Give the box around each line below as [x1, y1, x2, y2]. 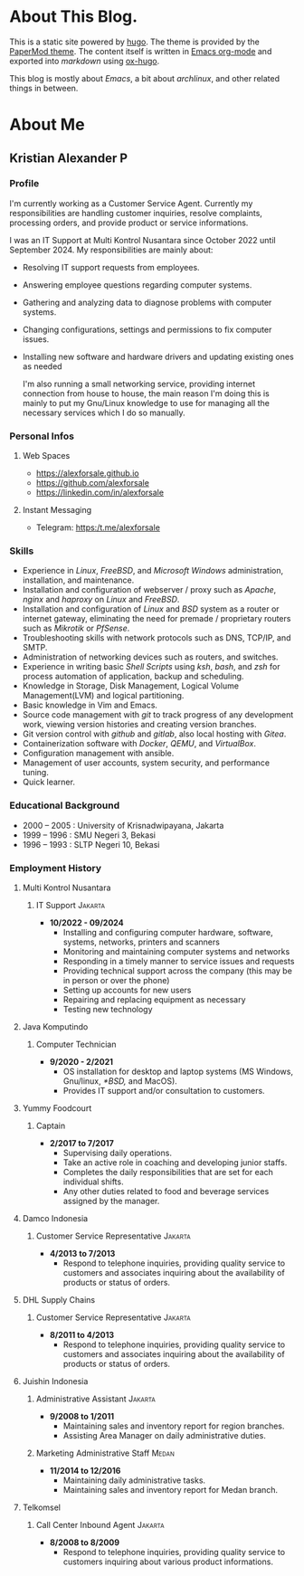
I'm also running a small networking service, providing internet [22, 378, 256, 389]
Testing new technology [62, 1004, 153, 1014]
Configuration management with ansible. [22, 748, 175, 759]
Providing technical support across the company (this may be [62, 965, 292, 976]
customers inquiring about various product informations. [62, 1556, 274, 1567]
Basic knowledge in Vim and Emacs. [22, 699, 158, 711]
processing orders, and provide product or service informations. [9, 217, 249, 228]
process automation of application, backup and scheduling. [22, 671, 244, 682]
